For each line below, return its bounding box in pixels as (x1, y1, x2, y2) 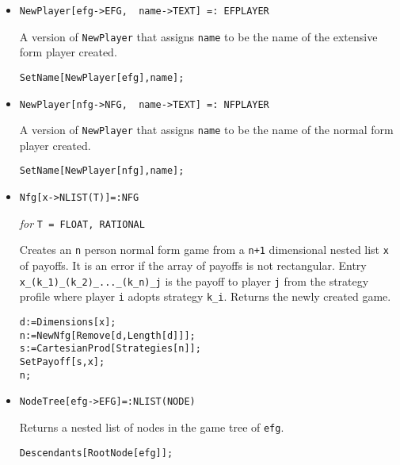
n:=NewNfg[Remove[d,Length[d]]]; (19, 329, 196, 341)
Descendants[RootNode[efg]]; (19, 447, 173, 459)
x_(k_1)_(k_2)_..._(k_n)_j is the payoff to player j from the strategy (19, 272, 369, 289)
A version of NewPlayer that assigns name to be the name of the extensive (19, 28, 378, 44)
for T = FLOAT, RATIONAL (19, 214, 145, 231)
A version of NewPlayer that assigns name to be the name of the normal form (19, 121, 394, 138)
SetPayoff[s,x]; (19, 355, 105, 367)
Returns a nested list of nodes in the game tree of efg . (19, 418, 284, 435)
